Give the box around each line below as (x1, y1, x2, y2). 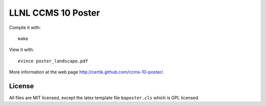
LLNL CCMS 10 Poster (9, 7, 100, 18)
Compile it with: (9, 25, 41, 30)
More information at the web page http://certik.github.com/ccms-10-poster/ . (9, 69, 164, 75)
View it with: (9, 47, 34, 53)
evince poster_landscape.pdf (18, 58, 88, 64)
